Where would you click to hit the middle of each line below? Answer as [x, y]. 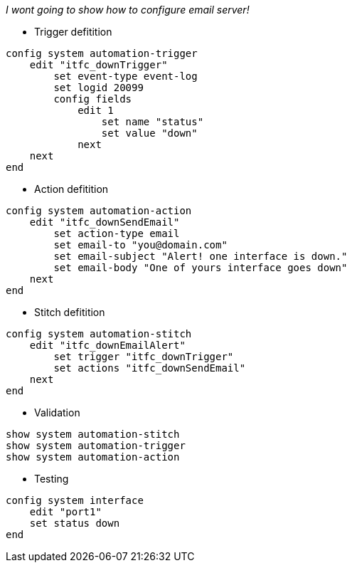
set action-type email [117, 233]
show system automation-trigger [96, 446]
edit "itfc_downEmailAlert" [107, 345]
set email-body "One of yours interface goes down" [201, 268]
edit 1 [96, 110]
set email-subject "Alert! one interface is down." [201, 256]
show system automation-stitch [93, 434]
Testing [52, 479]
